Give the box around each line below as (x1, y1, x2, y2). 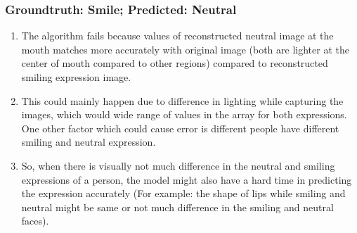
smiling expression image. (21, 70, 131, 84)
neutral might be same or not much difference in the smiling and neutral (21, 199, 334, 214)
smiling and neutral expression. (21, 134, 156, 149)
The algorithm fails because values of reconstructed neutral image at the (21, 28, 334, 43)
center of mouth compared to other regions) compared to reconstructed (21, 56, 328, 70)
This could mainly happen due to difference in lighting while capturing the (21, 93, 344, 108)
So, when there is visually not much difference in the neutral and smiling (21, 158, 335, 172)
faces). (21, 213, 49, 228)
